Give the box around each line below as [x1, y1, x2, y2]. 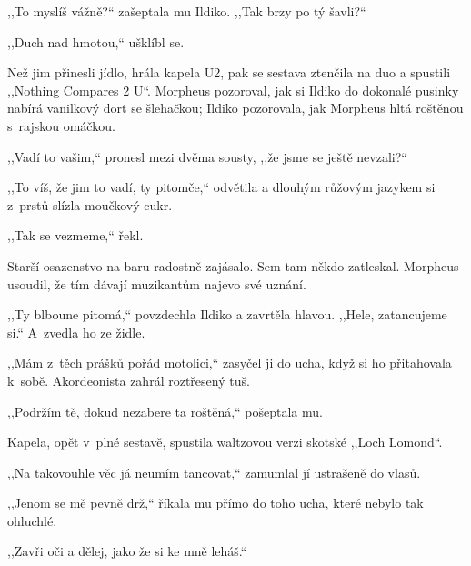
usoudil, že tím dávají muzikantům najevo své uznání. [7, 274, 306, 293]
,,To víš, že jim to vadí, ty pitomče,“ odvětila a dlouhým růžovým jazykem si [7, 177, 436, 197]
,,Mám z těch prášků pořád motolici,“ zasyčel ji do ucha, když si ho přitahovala [7, 353, 452, 372]
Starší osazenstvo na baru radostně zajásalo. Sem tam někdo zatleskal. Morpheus [7, 256, 459, 275]
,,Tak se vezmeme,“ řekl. [7, 226, 144, 245]
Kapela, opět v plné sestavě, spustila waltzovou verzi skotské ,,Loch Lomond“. [7, 432, 443, 451]
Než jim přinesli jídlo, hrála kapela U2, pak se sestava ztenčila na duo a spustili [7, 63, 451, 82]
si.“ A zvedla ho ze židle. [7, 322, 145, 341]
